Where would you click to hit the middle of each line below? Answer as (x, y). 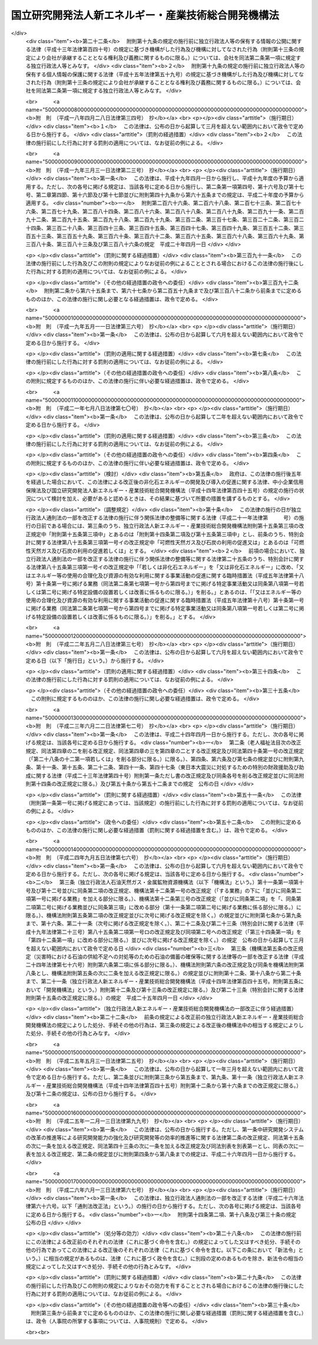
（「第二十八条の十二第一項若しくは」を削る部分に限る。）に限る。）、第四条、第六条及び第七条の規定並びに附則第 (162, 759)
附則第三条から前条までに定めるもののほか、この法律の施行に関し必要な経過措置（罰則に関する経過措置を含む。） (167, 1313)
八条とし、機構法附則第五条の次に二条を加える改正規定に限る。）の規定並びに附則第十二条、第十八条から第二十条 (163, 973)
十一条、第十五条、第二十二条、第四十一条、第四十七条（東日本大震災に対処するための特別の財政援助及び (170, 767)
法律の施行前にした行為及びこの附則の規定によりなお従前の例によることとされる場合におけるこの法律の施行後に (162, 264)
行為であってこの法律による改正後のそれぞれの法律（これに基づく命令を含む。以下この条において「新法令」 (167, 1250)
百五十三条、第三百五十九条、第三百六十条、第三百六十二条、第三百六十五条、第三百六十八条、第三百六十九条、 (162, 236)
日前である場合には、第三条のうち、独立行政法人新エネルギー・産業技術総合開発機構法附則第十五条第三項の (167, 526)
